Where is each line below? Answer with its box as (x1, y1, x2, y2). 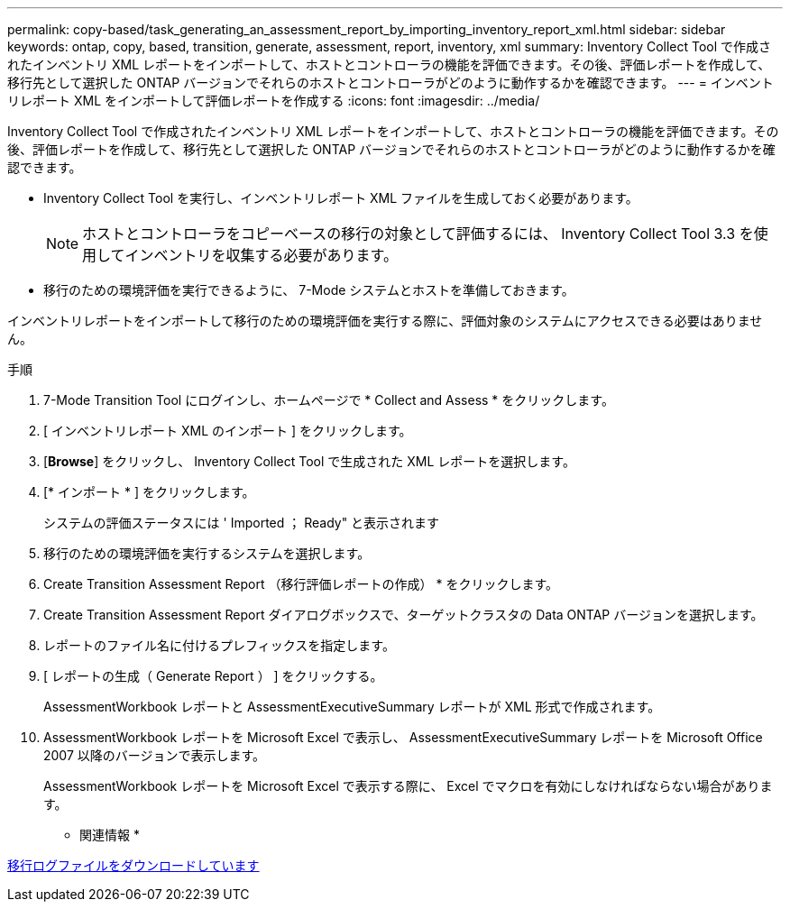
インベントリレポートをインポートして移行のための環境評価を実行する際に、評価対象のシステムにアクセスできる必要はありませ (7, 313, 763, 328)
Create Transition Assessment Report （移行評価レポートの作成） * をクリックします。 (43, 576, 558, 592)
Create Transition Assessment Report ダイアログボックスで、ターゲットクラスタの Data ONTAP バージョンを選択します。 (43, 607, 764, 622)
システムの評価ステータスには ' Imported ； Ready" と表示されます (43, 515, 440, 530)
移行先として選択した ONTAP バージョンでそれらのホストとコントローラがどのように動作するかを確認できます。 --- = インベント (7, 75, 774, 90)
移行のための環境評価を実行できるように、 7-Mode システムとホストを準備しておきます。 (43, 282, 574, 298)
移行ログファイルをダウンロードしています (7, 858, 260, 873)
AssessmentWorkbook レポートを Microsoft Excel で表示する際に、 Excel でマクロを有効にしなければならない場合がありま (43, 778, 773, 794)
